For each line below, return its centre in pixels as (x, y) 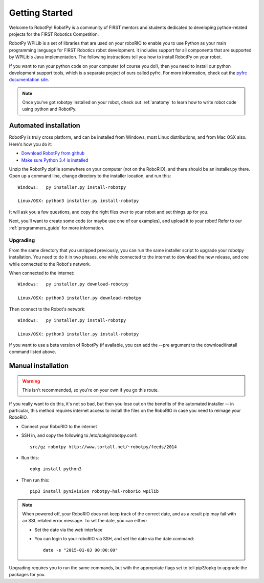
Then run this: (35, 480)
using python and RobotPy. (49, 109)
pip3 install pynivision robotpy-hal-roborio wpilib (94, 491)
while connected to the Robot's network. (50, 264)
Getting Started (41, 13)
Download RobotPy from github (53, 153)
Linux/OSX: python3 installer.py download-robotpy (80, 298)
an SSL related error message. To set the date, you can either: (85, 521)
